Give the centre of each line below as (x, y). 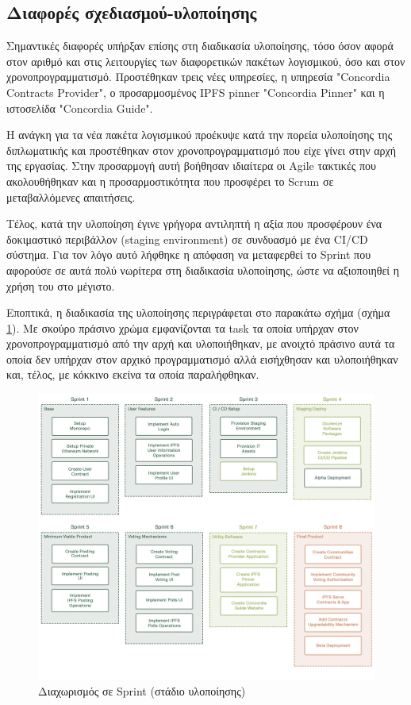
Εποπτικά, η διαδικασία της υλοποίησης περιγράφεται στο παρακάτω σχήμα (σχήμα (198, 312)
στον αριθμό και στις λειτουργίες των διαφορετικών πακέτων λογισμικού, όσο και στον (206, 61)
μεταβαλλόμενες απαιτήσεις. (71, 196)
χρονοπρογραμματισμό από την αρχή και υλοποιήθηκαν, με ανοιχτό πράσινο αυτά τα (201, 343)
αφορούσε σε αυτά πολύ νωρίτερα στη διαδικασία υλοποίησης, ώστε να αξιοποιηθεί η (203, 270)
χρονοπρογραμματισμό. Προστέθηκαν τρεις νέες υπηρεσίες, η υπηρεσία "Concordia (198, 77)
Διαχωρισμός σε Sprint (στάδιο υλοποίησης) (142, 690)
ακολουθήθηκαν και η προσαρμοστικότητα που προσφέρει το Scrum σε (170, 181)
